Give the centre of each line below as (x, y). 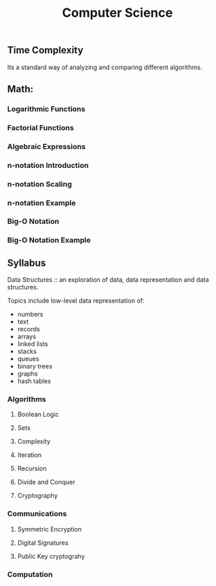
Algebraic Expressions (46, 146)
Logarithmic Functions (46, 108)
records (29, 329)
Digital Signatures (43, 543)
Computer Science (117, 13)
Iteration (29, 455)
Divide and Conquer (46, 482)
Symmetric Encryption (49, 529)
